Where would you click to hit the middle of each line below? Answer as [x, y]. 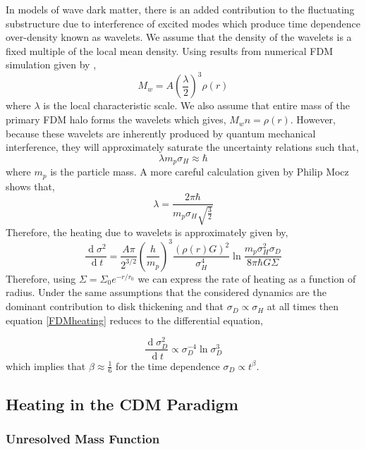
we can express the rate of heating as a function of [247, 278]
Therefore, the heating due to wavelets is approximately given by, [147, 232]
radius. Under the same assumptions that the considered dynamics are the [166, 292]
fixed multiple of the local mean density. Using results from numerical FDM [169, 50]
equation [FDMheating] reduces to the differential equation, [134, 320]
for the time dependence [168, 365]
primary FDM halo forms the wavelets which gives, [116, 119]
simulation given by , [51, 64]
